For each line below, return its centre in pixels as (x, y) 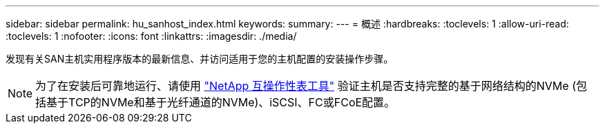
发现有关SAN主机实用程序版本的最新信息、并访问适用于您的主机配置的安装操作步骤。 (200, 59)
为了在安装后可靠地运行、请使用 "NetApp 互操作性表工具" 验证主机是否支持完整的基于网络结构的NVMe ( (306, 86)
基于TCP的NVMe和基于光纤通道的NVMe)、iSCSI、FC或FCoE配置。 (221, 102)
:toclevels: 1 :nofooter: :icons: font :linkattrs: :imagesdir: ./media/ (151, 36)
